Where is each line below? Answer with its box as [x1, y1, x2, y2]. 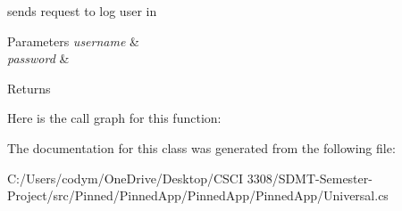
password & [7, 49, 70, 68]
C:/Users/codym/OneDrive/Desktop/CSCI [7, 168, 243, 187]
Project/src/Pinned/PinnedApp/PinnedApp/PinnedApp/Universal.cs [7, 186, 389, 205]
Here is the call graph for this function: [7, 109, 222, 127]
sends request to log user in [7, 2, 157, 20]
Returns [7, 78, 51, 97]
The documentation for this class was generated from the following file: [7, 138, 396, 157]
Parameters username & [7, 31, 139, 50]
